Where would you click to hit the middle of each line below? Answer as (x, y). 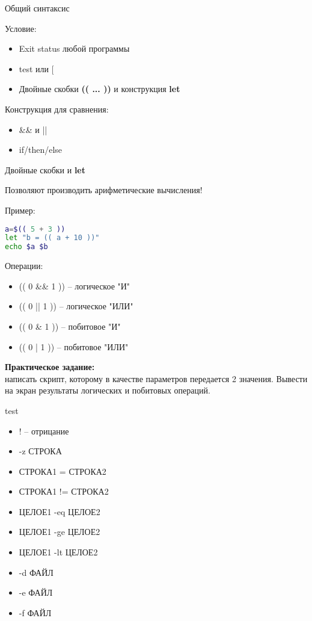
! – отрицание (44, 431)
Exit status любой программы (74, 48)
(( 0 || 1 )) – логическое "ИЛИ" (76, 306)
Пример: (20, 210)
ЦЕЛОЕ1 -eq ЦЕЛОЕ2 (60, 511)
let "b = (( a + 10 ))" (52, 238)
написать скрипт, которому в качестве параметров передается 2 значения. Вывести (156, 378)
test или (34, 68)
